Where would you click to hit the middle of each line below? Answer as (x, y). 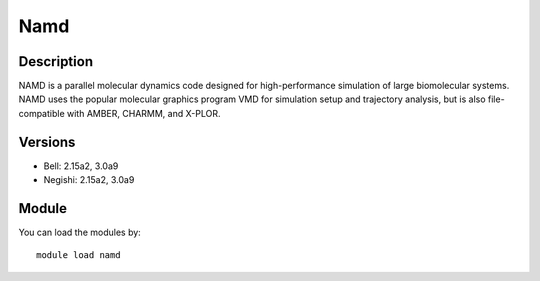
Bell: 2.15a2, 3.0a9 (81, 166)
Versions (47, 141)
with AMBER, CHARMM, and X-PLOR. (143, 113)
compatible (41, 113)
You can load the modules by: (80, 232)
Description (56, 61)
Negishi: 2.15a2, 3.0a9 (89, 180)
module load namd (78, 255)
